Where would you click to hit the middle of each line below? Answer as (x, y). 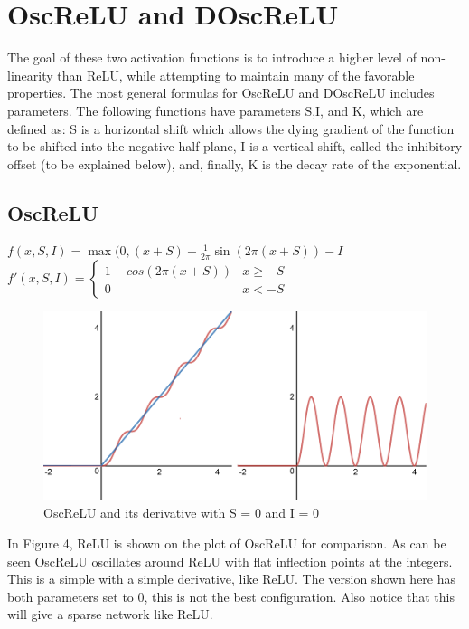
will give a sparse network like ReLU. (110, 614)
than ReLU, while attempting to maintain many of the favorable (236, 75)
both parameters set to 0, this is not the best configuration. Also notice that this (231, 596)
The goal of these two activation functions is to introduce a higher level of (212, 57)
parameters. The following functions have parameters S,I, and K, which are (216, 110)
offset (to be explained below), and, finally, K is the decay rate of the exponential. (234, 163)
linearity (30, 75)
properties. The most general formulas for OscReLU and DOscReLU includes (221, 93)
